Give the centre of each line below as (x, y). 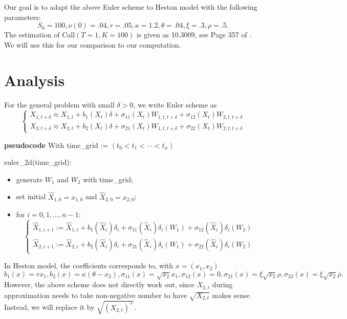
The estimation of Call (40, 35)
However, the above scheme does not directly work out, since (100, 284)
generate (29, 179)
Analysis (35, 80)
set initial (31, 196)
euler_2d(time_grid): (38, 162)
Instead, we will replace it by (49, 307)
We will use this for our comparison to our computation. (93, 44)
